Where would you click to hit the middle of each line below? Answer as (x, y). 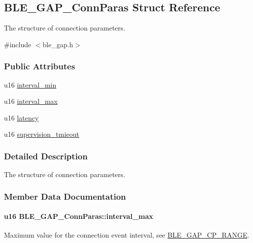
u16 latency (21, 117)
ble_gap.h (58, 44)
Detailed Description (46, 156)
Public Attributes (40, 66)
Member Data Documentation (65, 196)
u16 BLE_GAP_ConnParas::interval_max (79, 216)
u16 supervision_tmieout (42, 134)
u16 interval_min (30, 84)
